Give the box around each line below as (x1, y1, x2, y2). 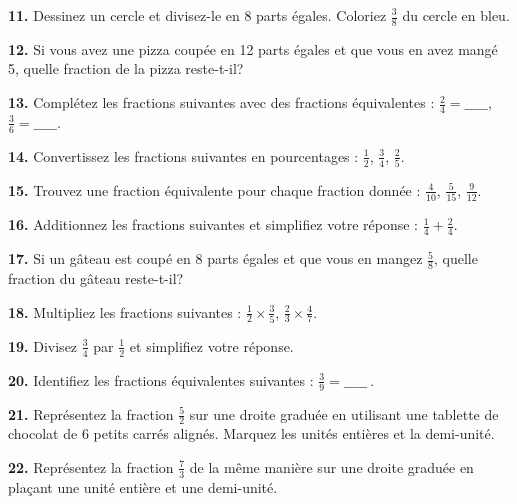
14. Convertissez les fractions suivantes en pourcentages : (8, 145, 359, 166)
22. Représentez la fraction (8, 456, 174, 477)
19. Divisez (8, 335, 78, 356)
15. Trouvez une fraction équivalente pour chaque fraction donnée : (8, 179, 421, 200)
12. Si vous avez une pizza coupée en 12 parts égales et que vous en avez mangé (8, 38, 498, 59)
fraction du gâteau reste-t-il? (8, 267, 184, 288)
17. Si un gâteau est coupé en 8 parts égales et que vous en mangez (8, 248, 423, 269)
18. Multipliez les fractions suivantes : (8, 301, 242, 322)
